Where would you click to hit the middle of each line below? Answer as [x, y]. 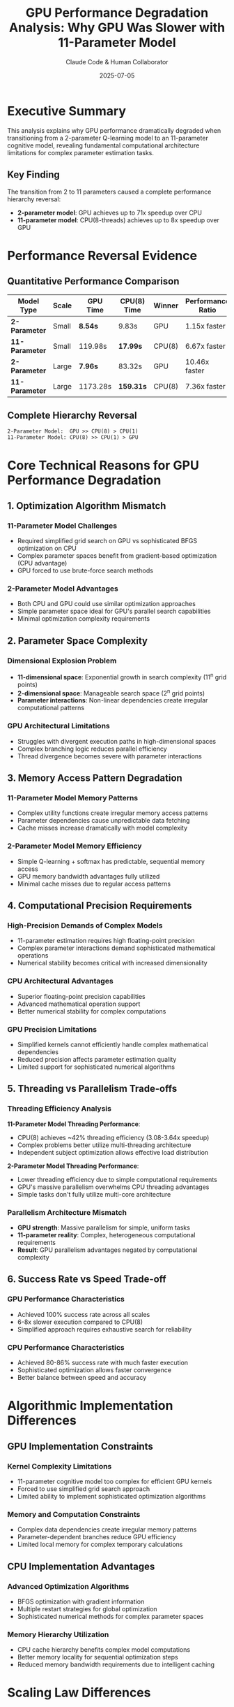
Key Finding [34, 175]
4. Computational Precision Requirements [100, 906]
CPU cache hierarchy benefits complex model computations [103, 1650]
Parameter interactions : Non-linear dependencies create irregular [112, 700]
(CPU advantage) [42, 563]
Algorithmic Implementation [90, 1406]
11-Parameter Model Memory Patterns [73, 798]
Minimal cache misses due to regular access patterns [94, 884]
